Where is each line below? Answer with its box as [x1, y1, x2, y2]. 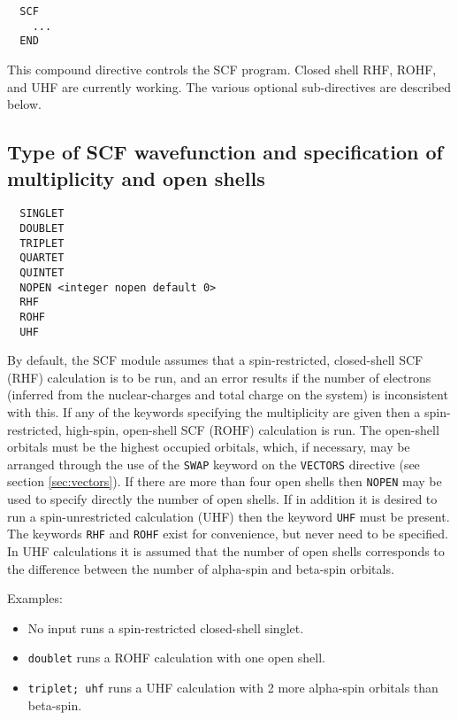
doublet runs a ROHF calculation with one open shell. [27, 648, 325, 667]
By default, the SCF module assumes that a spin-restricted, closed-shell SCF [7, 351, 424, 369]
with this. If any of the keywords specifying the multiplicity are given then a [7, 403, 421, 422]
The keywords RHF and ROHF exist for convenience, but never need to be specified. [7, 524, 448, 543]
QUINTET [19, 266, 65, 279]
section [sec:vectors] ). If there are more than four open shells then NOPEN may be [7, 472, 442, 491]
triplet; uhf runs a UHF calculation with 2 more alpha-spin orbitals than [27, 678, 439, 697]
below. [7, 95, 42, 113]
